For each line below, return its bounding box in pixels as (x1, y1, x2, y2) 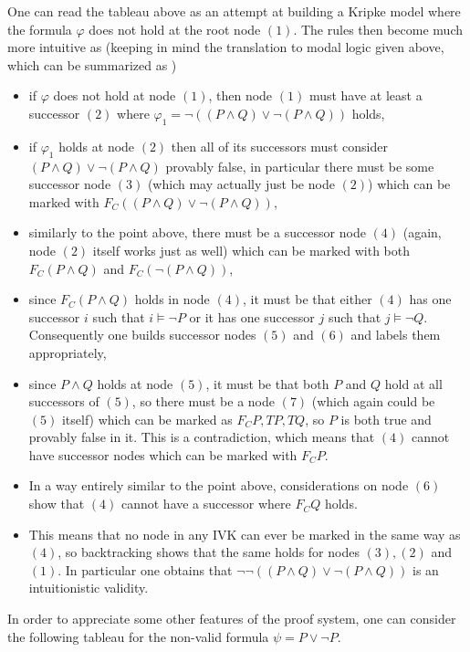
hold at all (384, 373, 443, 393)
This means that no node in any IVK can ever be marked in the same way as (28, 524, 461, 543)
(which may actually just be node (147, 174, 335, 194)
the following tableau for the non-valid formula (7, 626, 269, 646)
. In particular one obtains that (57, 560, 233, 579)
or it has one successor (189, 307, 315, 326)
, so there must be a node (131, 392, 275, 411)
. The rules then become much (293, 19, 464, 38)
